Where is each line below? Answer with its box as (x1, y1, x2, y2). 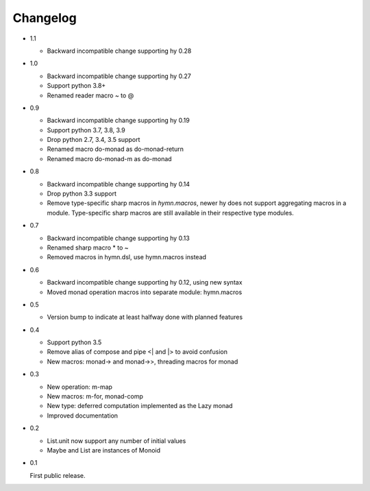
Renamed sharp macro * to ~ (47, 243, 129, 252)
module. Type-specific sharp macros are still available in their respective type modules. (47, 208, 294, 217)
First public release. (29, 471, 86, 479)
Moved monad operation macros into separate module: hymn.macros (47, 288, 243, 296)
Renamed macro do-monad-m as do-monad (47, 154, 172, 163)
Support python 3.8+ (47, 82, 106, 90)
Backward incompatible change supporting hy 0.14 (47, 180, 190, 188)
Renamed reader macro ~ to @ (47, 91, 134, 99)
